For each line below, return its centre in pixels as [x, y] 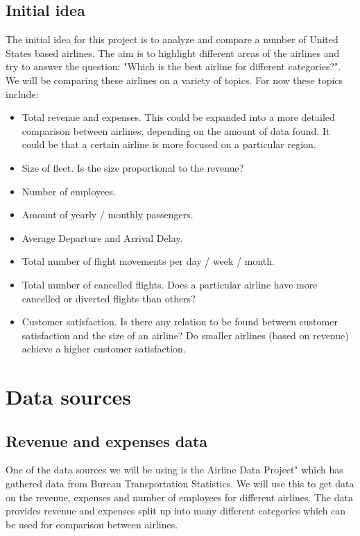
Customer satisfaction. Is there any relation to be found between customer [180, 322]
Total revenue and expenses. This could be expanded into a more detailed [178, 117]
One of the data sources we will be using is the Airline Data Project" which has [174, 470]
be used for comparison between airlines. [92, 524]
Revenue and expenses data [107, 440]
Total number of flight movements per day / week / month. [148, 261]
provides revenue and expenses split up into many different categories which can [176, 511]
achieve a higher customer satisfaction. [104, 349]
